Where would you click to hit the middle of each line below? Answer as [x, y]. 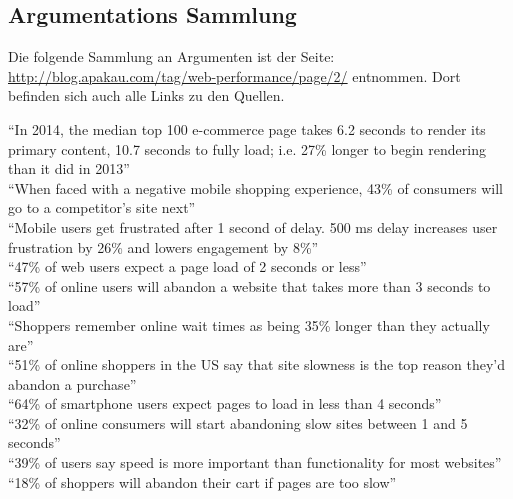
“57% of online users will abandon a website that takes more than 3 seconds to [249, 285]
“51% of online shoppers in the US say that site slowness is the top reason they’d [256, 364]
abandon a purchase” [72, 383]
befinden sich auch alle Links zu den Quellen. [146, 95]
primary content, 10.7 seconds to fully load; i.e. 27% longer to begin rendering [247, 148]
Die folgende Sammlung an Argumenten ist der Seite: [171, 56]
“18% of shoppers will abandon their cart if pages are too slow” [202, 481]
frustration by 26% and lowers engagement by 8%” [163, 246]
